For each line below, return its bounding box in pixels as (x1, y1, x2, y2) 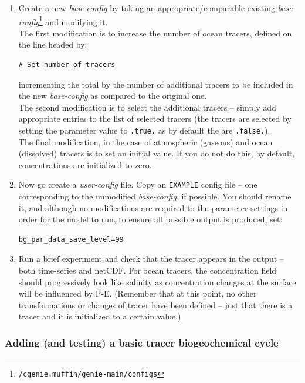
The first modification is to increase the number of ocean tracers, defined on (18, 26, 292, 39)
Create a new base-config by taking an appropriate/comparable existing (18, 2, 275, 14)
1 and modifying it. (39, 14, 108, 28)
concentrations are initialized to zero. (18, 158, 152, 171)
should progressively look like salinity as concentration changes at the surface (18, 275, 296, 288)
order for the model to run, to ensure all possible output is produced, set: (18, 213, 283, 225)
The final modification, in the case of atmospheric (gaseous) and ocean (18, 135, 273, 148)
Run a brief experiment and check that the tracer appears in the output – (18, 252, 284, 265)
